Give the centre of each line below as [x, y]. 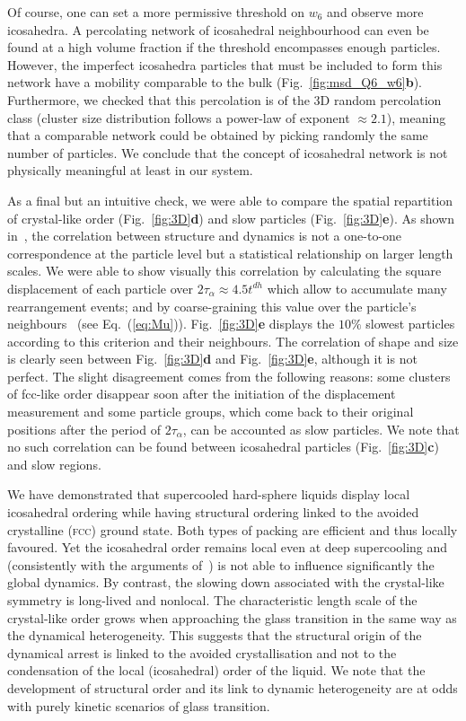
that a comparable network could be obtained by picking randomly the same [218, 135]
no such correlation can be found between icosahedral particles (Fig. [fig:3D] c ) [223, 447]
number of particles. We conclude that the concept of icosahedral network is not [228, 152]
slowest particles [410, 324]
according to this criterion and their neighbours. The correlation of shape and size [233, 341]
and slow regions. [54, 464]
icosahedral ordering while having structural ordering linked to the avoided [213, 512]
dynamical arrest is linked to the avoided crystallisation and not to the [202, 652]
